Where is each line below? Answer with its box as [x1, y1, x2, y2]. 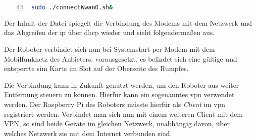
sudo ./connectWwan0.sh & [31, 4, 113, 11]
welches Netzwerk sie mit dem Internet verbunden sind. [4, 128, 172, 138]
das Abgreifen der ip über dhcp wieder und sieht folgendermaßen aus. [4, 27, 215, 37]
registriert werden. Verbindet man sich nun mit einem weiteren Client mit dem [4, 108, 243, 119]
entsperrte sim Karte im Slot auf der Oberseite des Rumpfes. [4, 63, 189, 73]
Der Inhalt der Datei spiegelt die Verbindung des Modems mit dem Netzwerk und [4, 17, 252, 28]
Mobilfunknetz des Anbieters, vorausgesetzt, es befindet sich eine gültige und [4, 53, 237, 64]
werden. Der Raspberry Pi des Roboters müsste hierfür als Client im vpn [4, 99, 225, 109]
